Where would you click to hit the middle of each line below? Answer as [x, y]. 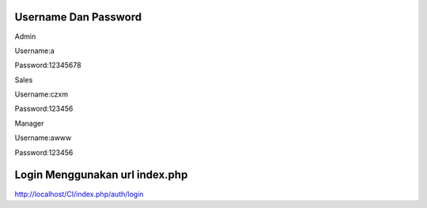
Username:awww [43, 138]
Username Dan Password [78, 17]
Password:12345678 [48, 65]
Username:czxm [42, 94]
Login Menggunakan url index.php [101, 175]
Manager [29, 123]
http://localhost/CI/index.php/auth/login [79, 194]
